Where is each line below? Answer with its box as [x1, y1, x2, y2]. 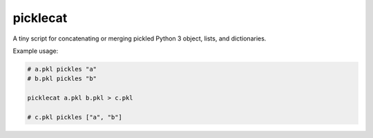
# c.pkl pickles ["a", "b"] [27, 113, 122, 121]
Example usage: [12, 47, 59, 55]
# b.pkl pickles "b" [27, 75, 97, 82]
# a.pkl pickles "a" [27, 65, 97, 73]
